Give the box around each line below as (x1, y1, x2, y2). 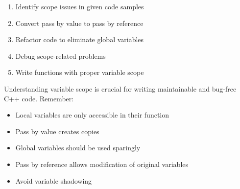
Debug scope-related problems (15, 50, 106, 61)
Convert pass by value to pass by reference (15, 18, 144, 28)
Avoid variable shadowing (15, 175, 92, 186)
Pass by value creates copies (15, 126, 99, 136)
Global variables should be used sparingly (15, 142, 141, 153)
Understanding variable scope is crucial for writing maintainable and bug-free (4, 83, 237, 94)
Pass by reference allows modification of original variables (15, 159, 189, 169)
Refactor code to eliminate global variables (15, 34, 144, 45)
